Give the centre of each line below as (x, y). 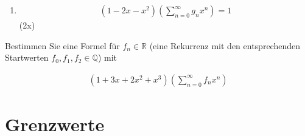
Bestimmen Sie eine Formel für (62, 45)
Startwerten (27, 57)
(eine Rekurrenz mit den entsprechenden (225, 45)
